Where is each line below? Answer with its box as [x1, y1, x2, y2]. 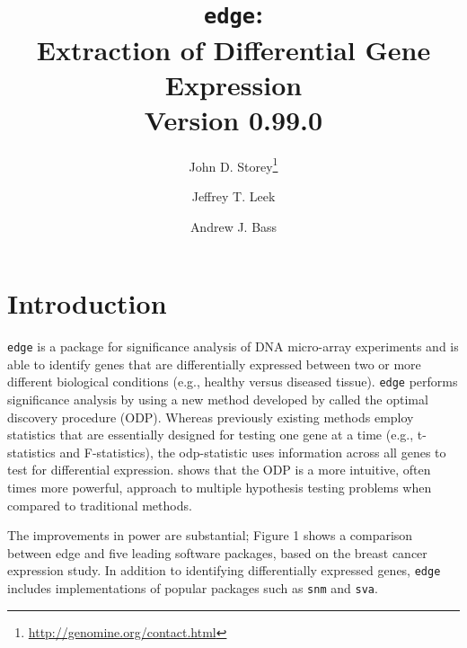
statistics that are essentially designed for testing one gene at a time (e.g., [7, 425, 414, 444]
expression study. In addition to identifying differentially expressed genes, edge [7, 561, 441, 580]
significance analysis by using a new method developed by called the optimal [7, 390, 428, 409]
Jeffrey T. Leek [191, 187, 276, 206]
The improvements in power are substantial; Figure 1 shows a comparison [7, 526, 413, 545]
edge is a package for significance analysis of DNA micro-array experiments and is [7, 337, 459, 356]
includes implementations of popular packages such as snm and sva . [7, 579, 378, 598]
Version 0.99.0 [144, 101, 323, 138]
